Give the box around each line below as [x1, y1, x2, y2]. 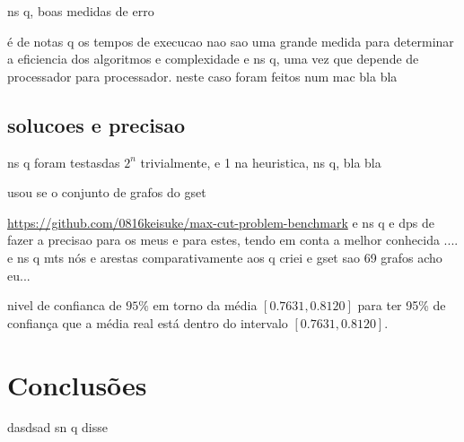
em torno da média [153, 296, 258, 315]
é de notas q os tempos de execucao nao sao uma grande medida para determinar [7, 31, 454, 50]
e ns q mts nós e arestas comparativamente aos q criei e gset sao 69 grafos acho [7, 247, 442, 266]
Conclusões [7, 366, 147, 403]
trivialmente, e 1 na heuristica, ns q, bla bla [140, 152, 381, 171]
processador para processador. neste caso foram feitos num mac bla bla [7, 66, 398, 85]
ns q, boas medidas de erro [7, 2, 154, 20]
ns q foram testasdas [7, 152, 120, 171]
